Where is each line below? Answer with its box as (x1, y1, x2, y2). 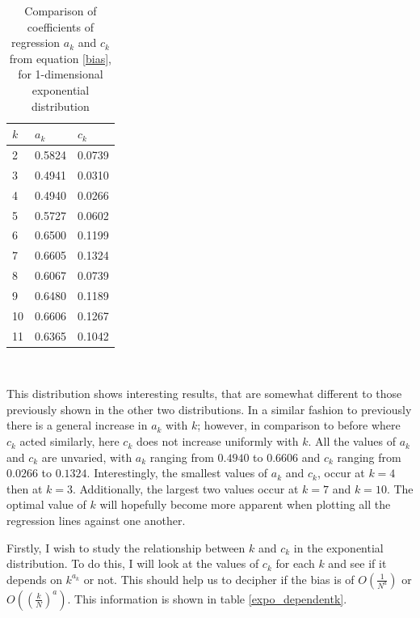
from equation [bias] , (9, 49, 111, 66)
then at (6, 480, 43, 497)
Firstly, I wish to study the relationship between (6, 539, 246, 556)
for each (275, 555, 315, 572)
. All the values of (308, 433, 397, 450)
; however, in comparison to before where (197, 417, 401, 434)
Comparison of (24, 2, 97, 19)
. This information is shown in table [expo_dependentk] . (67, 590, 347, 607)
